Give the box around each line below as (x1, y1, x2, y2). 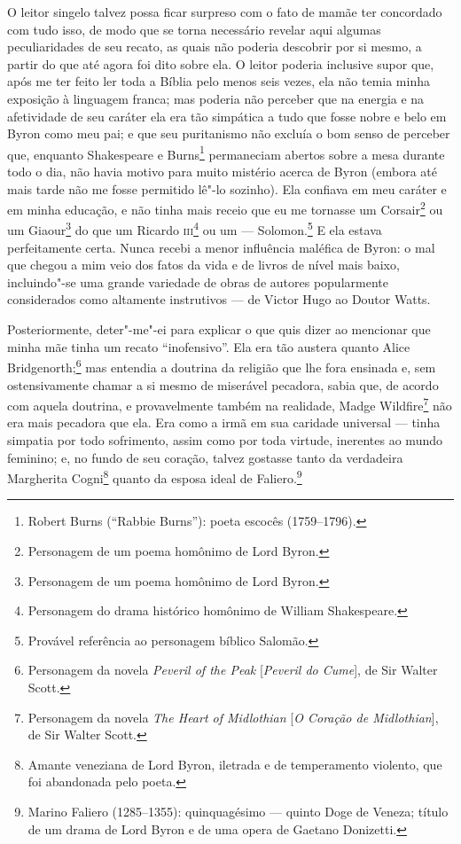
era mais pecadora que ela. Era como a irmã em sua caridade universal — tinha (7, 413, 441, 432)
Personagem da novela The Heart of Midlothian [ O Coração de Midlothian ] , (27, 707, 439, 726)
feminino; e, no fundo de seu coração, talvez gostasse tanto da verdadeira (7, 448, 403, 466)
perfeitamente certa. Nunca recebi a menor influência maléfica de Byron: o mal (7, 238, 435, 256)
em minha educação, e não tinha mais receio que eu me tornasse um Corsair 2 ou (7, 198, 443, 218)
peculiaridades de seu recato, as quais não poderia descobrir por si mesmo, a (7, 37, 422, 56)
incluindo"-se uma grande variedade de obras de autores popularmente (7, 272, 388, 291)
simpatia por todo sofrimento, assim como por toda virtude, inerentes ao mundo (7, 430, 442, 449)
